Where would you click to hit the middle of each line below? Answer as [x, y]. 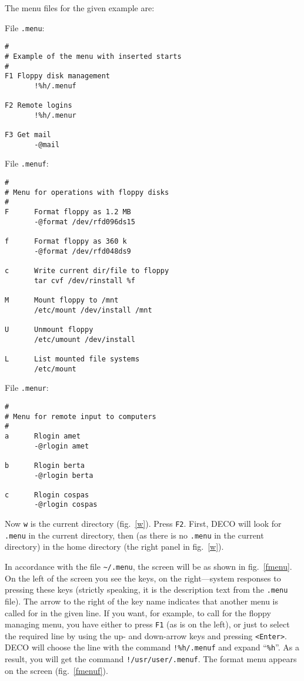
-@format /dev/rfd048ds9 [83, 251]
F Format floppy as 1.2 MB [68, 212]
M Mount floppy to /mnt [62, 300]
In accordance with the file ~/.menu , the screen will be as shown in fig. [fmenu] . [148, 567]
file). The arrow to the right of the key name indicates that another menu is [142, 601]
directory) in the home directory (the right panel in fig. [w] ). [114, 547]
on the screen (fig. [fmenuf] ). [56, 670]
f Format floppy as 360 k [66, 242]
